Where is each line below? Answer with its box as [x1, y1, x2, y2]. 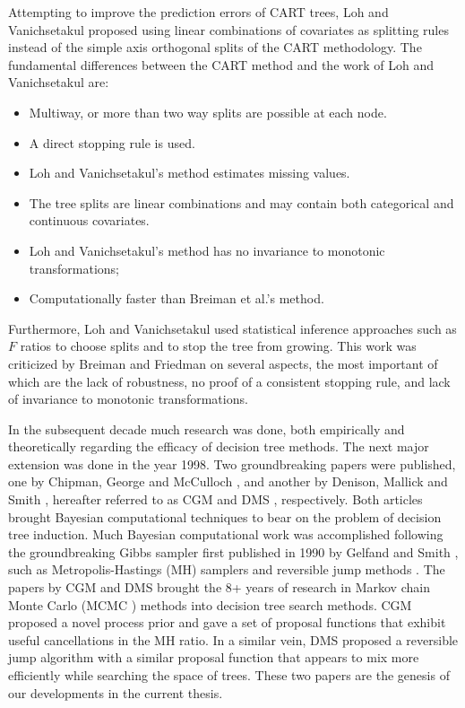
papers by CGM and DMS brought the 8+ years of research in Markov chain [8, 578, 430, 597]
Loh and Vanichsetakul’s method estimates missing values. [29, 163, 350, 182]
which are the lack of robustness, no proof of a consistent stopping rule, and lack [8, 371, 451, 390]
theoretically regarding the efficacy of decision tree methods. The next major [8, 437, 429, 456]
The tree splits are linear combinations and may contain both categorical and [29, 193, 454, 212]
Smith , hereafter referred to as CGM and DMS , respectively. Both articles [8, 490, 423, 509]
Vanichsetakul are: [8, 73, 109, 92]
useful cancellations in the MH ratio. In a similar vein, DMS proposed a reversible [8, 630, 459, 649]
